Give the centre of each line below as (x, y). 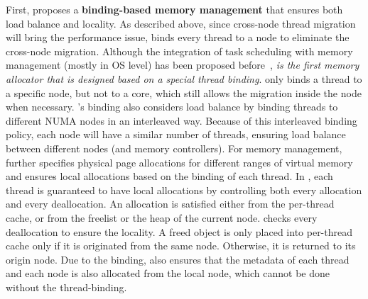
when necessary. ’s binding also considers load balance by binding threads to (172, 107)
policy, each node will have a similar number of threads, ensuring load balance (176, 134)
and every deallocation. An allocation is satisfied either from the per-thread (170, 204)
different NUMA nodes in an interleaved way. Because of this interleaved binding (182, 120)
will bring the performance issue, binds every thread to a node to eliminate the (178, 37)
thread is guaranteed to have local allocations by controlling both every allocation (184, 190)
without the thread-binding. (66, 287)
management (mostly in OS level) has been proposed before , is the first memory (183, 65)
